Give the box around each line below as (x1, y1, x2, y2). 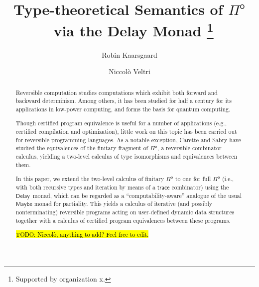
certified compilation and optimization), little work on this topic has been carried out (15, 127, 237, 136)
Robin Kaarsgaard (102, 49, 157, 60)
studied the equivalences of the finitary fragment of (15, 144, 148, 152)
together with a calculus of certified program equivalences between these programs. (15, 216, 231, 224)
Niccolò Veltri (109, 66, 150, 77)
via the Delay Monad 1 (53, 18, 214, 41)
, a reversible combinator (157, 144, 222, 152)
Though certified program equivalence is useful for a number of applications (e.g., (15, 119, 227, 127)
